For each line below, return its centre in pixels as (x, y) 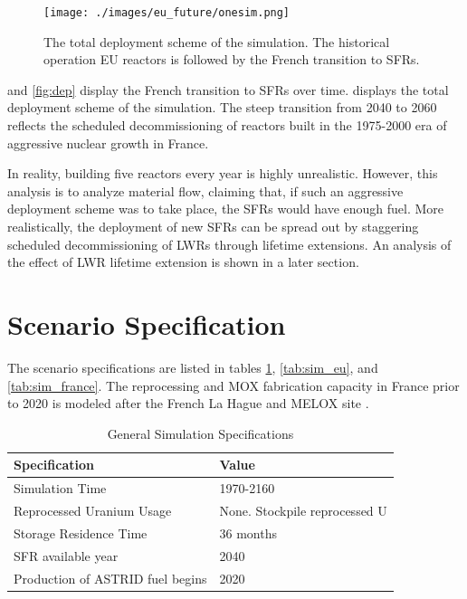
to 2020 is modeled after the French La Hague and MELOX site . (188, 403)
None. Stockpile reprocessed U (303, 510)
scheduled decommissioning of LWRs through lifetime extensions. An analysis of (229, 244)
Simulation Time (60, 488)
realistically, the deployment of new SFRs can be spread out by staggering (213, 226)
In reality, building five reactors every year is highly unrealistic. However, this (223, 173)
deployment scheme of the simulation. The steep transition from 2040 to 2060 (222, 107)
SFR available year (66, 555)
